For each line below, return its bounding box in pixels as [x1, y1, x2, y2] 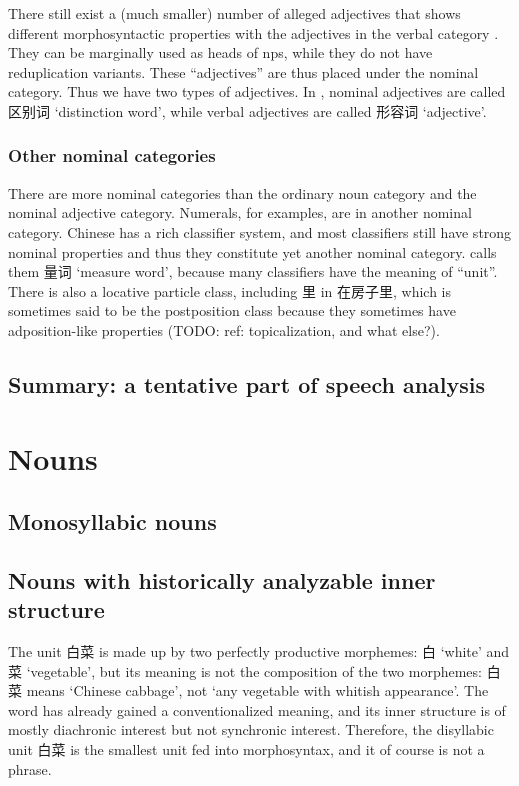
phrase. [8, 758, 52, 779]
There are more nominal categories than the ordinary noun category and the [8, 182, 477, 203]
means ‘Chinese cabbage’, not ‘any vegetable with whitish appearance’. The [26, 680, 489, 701]
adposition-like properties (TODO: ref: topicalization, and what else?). [8, 319, 440, 340]
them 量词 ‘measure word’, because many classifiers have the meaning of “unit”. [8, 261, 498, 282]
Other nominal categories [8, 143, 216, 168]
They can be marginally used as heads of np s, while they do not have [8, 42, 433, 63]
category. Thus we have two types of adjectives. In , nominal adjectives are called [8, 81, 506, 102]
